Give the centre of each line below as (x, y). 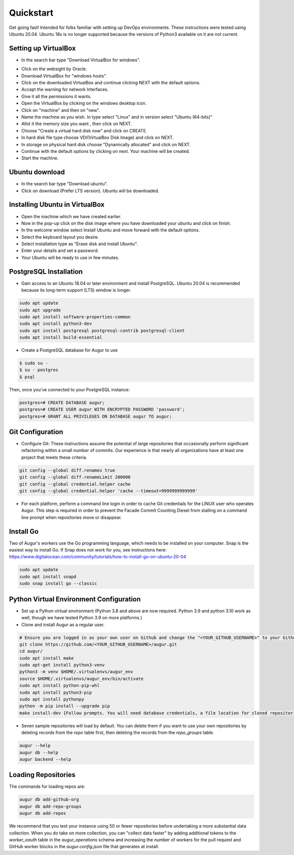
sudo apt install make (47, 658)
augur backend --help (45, 759)
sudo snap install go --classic (58, 584)
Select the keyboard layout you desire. (60, 237)
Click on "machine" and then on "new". (61, 110)
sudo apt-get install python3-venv (62, 665)
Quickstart (31, 13)
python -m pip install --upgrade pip (65, 706)
